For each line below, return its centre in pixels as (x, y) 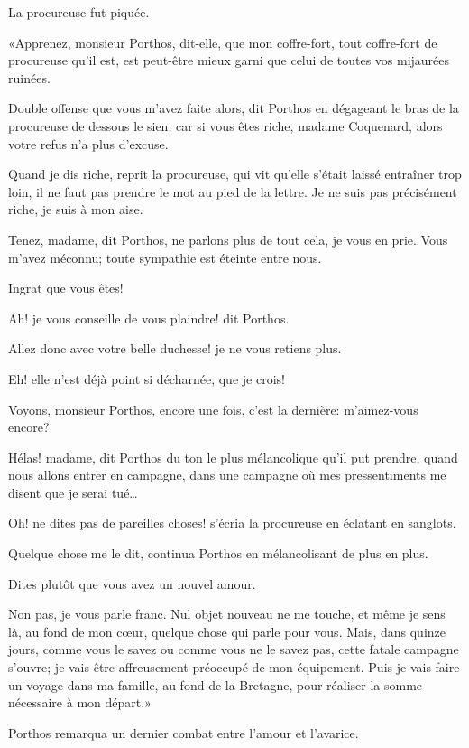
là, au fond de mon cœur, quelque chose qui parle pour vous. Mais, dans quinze (227, 631)
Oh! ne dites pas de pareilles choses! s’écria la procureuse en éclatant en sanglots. (232, 523)
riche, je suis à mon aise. (76, 209)
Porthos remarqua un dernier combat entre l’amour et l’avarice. (184, 732)
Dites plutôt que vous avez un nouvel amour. (132, 583)
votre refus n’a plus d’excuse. (88, 143)
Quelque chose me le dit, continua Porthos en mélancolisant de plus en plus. (218, 553)
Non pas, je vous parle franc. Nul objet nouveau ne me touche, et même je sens (227, 614)
